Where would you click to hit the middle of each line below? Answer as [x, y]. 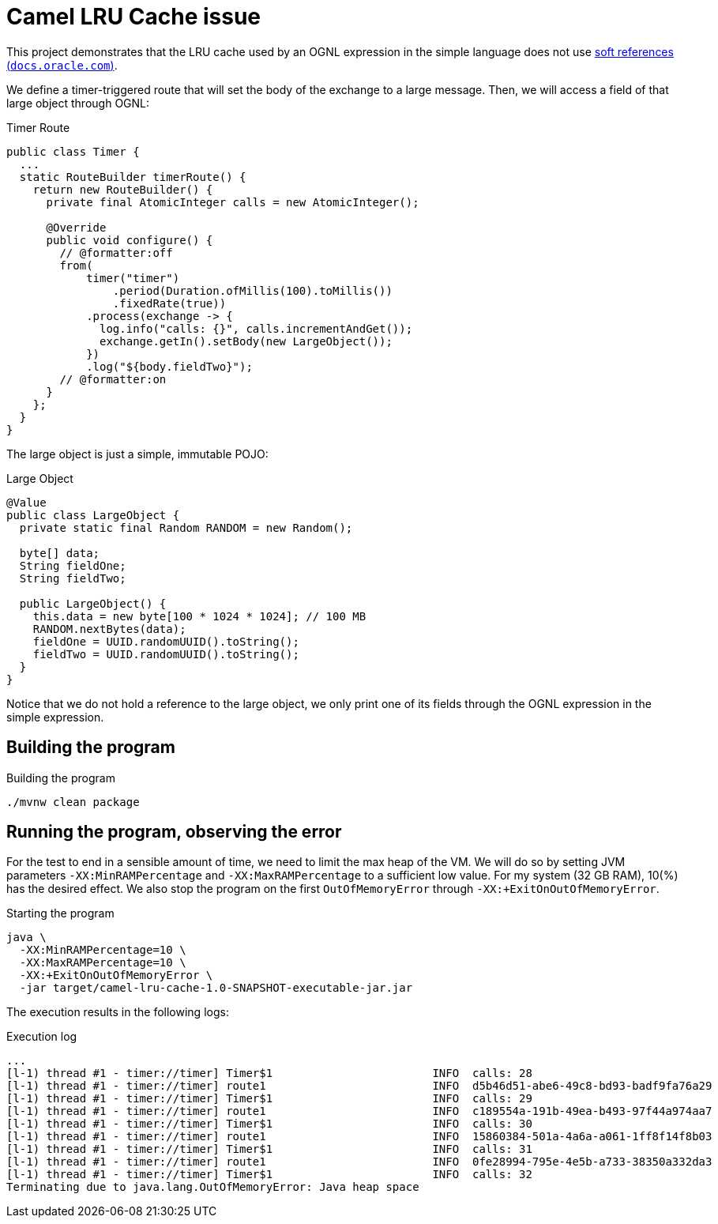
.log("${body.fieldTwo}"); [169, 366]
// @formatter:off [116, 252]
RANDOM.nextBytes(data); [109, 629]
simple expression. [55, 717]
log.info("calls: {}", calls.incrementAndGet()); [256, 328]
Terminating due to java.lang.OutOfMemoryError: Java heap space [213, 1187]
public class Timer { [73, 151]
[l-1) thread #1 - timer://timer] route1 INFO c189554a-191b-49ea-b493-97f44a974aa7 [359, 1111]
